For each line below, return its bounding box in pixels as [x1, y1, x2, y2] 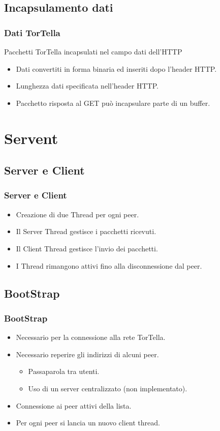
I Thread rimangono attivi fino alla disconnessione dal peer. [16, 260, 202, 271]
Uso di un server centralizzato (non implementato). [28, 383, 187, 393]
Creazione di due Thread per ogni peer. [16, 209, 139, 219]
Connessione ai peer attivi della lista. [16, 400, 132, 411]
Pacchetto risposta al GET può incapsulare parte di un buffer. [16, 97, 210, 108]
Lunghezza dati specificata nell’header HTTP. [16, 80, 159, 91]
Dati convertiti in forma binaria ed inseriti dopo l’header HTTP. [16, 63, 217, 74]
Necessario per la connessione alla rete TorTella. [16, 332, 166, 342]
